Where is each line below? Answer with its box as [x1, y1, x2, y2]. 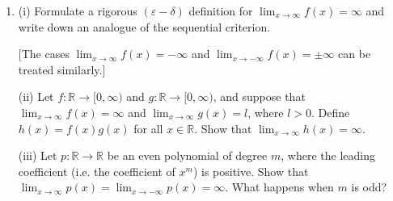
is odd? [351, 178, 387, 195]
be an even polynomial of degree [107, 147, 268, 164]
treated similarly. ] [18, 61, 106, 77]
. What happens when [225, 178, 334, 195]
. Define [311, 103, 350, 120]
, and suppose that [213, 88, 306, 105]
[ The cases [18, 45, 70, 62]
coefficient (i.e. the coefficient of [18, 162, 175, 179]
